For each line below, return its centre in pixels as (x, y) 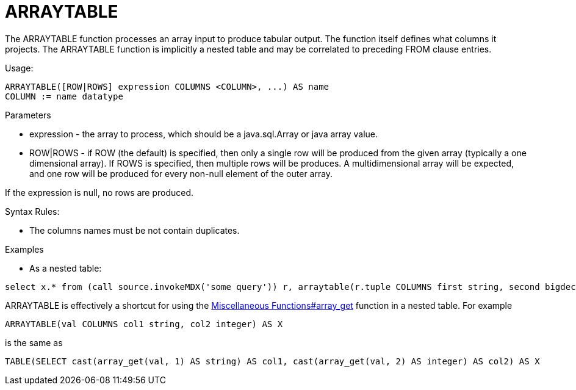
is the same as (34, 342)
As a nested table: (66, 268)
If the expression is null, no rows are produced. (99, 192)
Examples (24, 249)
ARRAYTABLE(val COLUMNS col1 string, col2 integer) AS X (144, 324)
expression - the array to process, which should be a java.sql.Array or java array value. (204, 134)
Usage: (19, 68)
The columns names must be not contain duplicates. (135, 230)
